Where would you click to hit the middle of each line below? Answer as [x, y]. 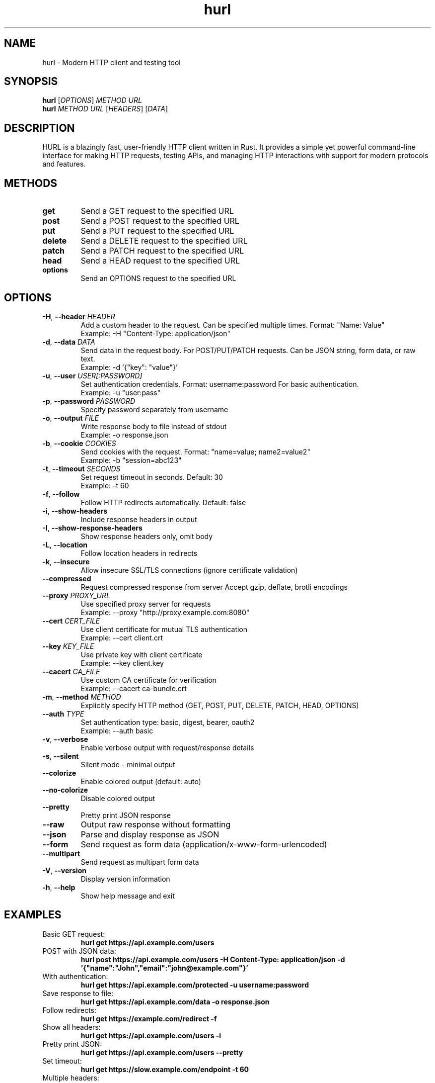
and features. [64, 164]
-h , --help [59, 887]
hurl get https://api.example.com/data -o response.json [175, 1001]
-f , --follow [61, 494]
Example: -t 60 [105, 485]
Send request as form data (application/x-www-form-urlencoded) [204, 844]
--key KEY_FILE [68, 646]
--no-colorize [65, 790]
